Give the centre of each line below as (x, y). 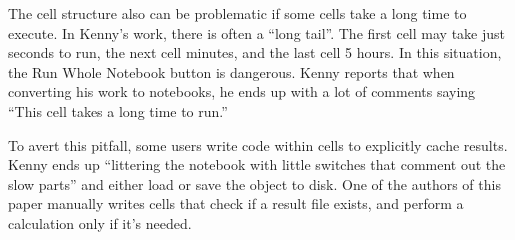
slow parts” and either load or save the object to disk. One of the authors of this (254, 183)
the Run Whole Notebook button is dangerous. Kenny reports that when (231, 71)
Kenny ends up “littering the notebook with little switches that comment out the (257, 164)
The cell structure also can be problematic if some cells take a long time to (237, 13)
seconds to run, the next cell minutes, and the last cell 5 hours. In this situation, (255, 52)
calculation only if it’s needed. (100, 222)
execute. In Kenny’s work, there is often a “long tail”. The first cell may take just (256, 32)
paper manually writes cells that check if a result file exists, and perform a (236, 203)
